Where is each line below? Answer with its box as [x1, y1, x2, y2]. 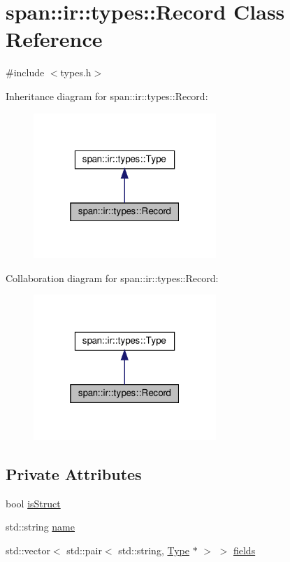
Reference [6, 24, 103, 53]
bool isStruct [6, 496, 61, 510]
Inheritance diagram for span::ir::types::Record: [6, 88, 208, 103]
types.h [60, 65, 92, 80]
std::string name [6, 519, 75, 534]
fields [233, 542, 256, 557]
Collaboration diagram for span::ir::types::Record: [6, 270, 219, 285]
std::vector [6, 542, 50, 557]
